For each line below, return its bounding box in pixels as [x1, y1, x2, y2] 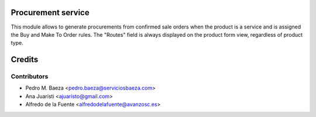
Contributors [11, 73, 49, 81]
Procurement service [11, 8, 90, 17]
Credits [11, 55, 39, 65]
